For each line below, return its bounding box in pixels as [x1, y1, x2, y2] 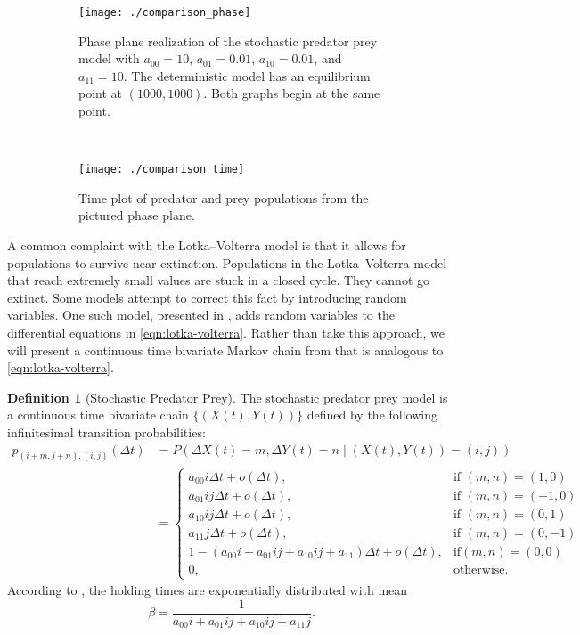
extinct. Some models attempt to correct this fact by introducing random [7, 288, 407, 306]
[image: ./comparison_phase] [78, 6, 251, 19]
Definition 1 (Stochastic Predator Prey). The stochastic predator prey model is [7, 387, 448, 406]
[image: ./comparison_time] [78, 163, 245, 176]
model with [78, 49, 140, 68]
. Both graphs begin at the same [203, 84, 380, 102]
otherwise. [453, 563, 509, 576]
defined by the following [306, 405, 437, 424]
